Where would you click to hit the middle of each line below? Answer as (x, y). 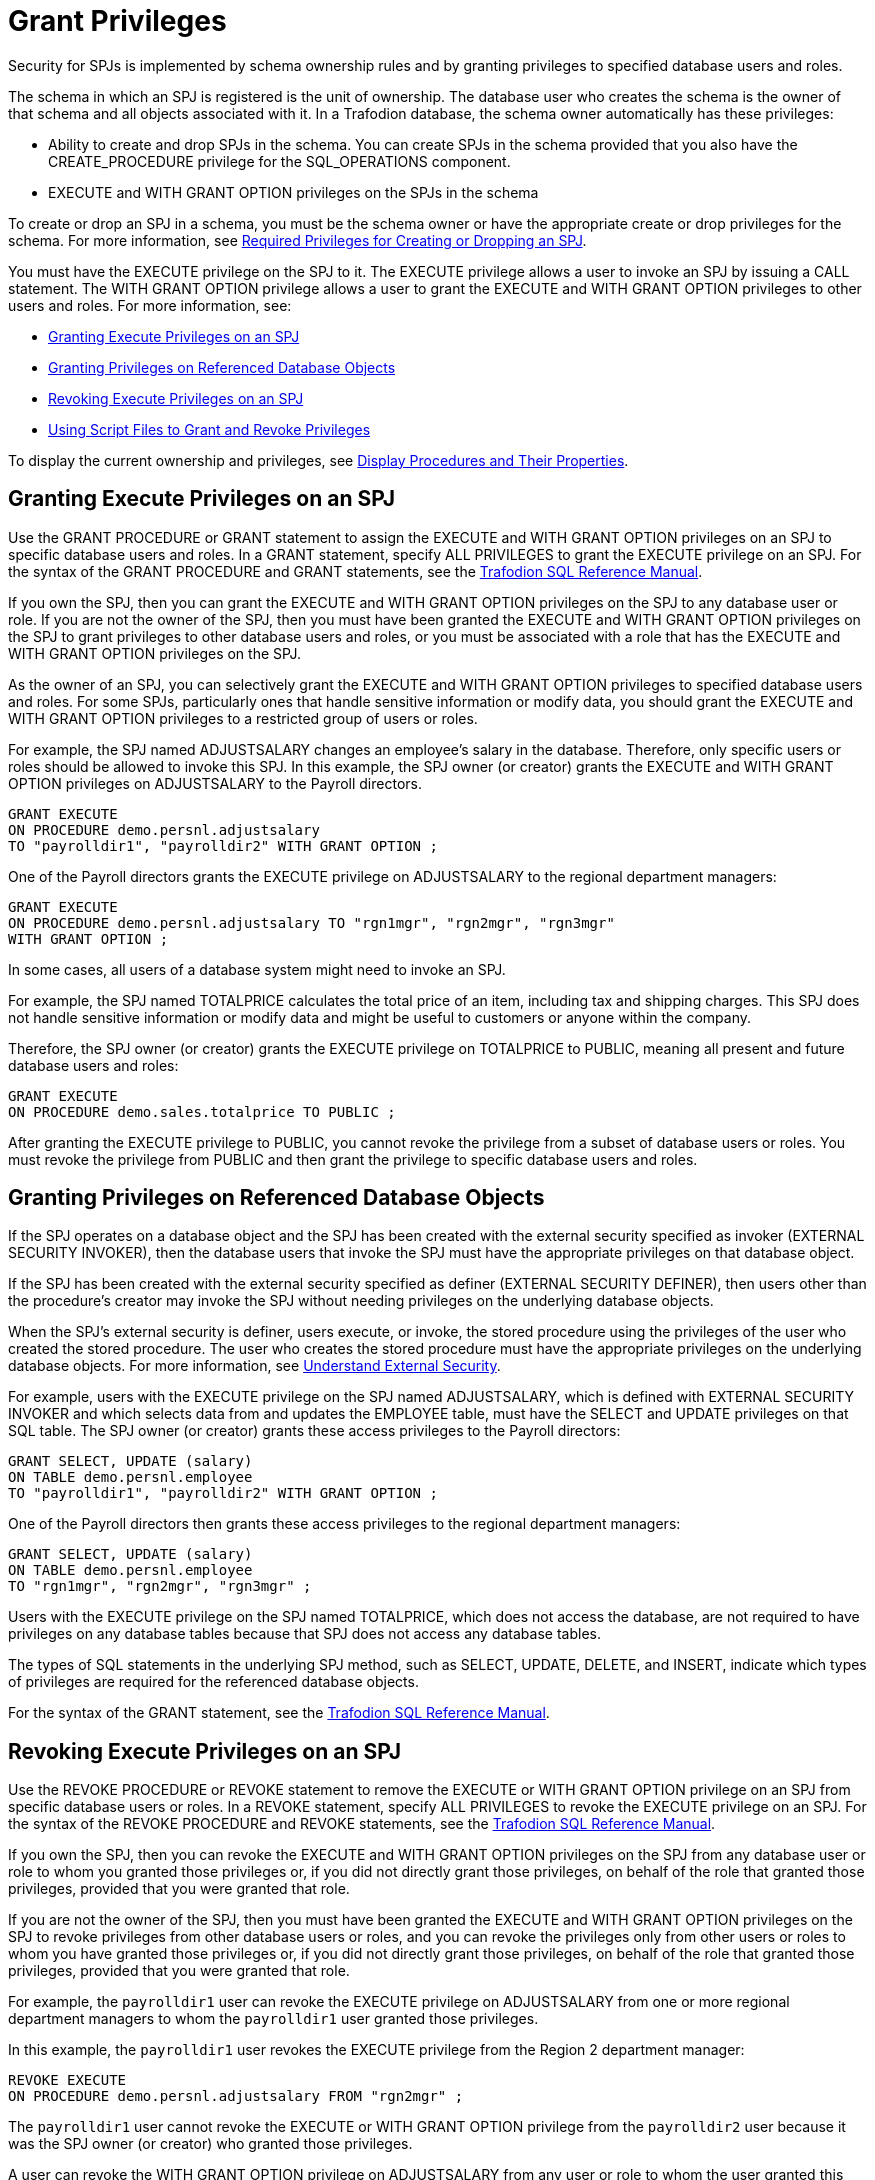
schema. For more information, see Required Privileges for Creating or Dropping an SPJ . (297, 240)
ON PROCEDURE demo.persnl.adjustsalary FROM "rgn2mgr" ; (236, 2096)
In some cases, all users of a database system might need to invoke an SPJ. (257, 969)
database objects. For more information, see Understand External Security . (254, 1366)
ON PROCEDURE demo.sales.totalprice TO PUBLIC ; (202, 1111)
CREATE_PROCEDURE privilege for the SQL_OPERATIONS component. (279, 161)
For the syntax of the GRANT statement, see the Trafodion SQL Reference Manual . (279, 1713)
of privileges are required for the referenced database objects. (213, 1682)
